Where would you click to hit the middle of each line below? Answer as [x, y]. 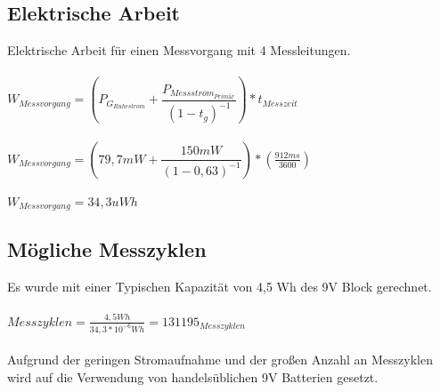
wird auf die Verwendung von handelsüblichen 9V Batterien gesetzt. [193, 376]
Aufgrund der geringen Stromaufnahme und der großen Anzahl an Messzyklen [220, 360]
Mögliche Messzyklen [107, 249]
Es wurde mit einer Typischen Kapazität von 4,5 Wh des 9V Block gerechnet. [220, 287]
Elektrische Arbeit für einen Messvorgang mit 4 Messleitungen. [179, 50]
